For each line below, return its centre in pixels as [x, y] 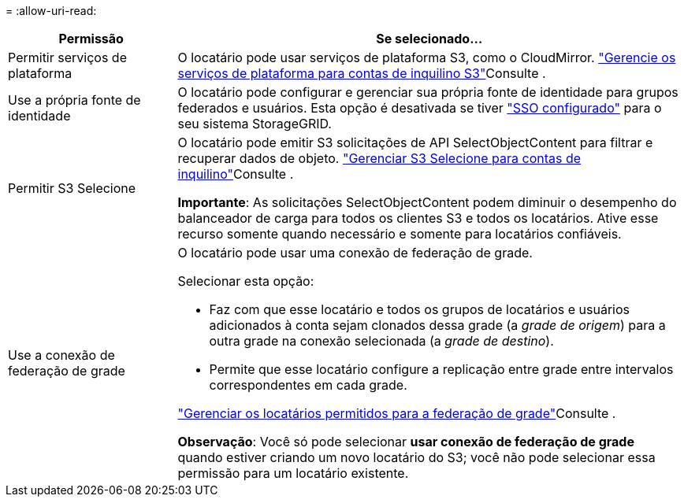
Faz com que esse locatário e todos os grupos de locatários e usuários [419, 309]
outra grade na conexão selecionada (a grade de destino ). [381, 341]
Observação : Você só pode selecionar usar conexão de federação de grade [406, 442]
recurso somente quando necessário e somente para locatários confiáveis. [400, 234]
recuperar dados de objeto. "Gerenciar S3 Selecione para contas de [379, 158]
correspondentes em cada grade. [308, 385]
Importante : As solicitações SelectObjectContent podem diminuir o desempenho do [427, 202]
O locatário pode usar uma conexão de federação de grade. [355, 253]
